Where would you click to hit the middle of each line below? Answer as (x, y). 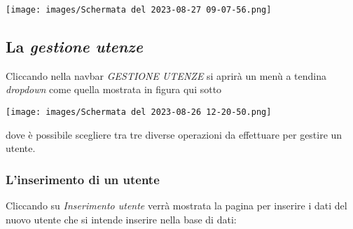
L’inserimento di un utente (83, 179)
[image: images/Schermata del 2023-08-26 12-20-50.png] (139, 112)
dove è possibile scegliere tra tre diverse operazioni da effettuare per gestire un (174, 134)
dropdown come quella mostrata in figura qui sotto (114, 89)
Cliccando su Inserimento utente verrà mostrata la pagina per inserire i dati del (176, 206)
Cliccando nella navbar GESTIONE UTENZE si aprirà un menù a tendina (166, 75)
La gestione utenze (74, 47)
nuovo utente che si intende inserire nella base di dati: (121, 219)
